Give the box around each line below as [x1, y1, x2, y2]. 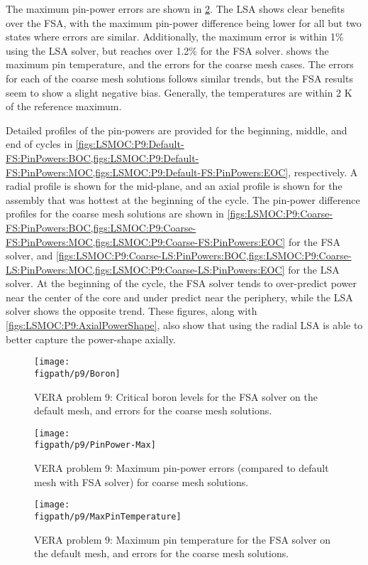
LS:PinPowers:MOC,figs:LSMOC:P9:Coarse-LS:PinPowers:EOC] [6, 262, 285, 276]
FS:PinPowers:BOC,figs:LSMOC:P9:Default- [6, 150, 199, 165]
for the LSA [288, 262, 340, 276]
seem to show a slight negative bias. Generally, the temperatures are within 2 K [6, 85, 352, 99]
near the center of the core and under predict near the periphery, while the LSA [6, 289, 353, 304]
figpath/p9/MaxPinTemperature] [34, 511, 182, 522]
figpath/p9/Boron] [34, 368, 121, 379]
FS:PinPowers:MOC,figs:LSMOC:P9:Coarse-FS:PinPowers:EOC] [6, 234, 286, 249]
